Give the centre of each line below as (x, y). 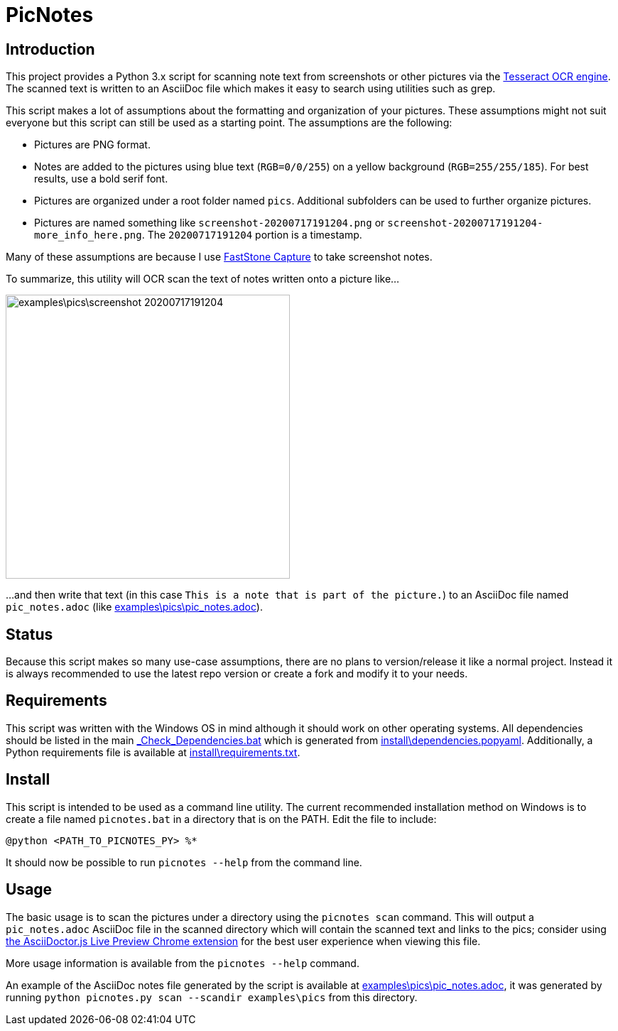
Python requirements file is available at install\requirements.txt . (153, 752)
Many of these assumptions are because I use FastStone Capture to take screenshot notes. (219, 257)
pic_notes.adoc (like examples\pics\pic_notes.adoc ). (134, 607)
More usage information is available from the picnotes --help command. (183, 963)
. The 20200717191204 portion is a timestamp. (252, 235)
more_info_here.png (88, 235)
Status (29, 634)
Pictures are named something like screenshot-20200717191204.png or (210, 223)
